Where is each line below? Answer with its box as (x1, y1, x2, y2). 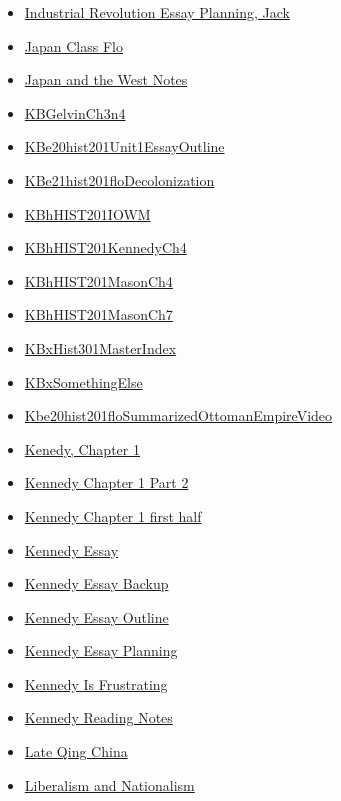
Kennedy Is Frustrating (24, 673, 168, 694)
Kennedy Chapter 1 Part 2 (24, 472, 189, 493)
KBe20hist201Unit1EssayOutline (24, 136, 225, 157)
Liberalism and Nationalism (24, 774, 195, 795)
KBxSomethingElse (24, 371, 143, 392)
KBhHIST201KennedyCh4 (24, 237, 187, 258)
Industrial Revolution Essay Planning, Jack (24, 2, 290, 22)
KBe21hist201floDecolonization (24, 169, 215, 190)
